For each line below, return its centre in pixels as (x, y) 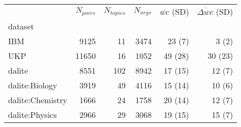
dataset (21, 26)
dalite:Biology (33, 85)
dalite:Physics (33, 115)
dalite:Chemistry (38, 100)
